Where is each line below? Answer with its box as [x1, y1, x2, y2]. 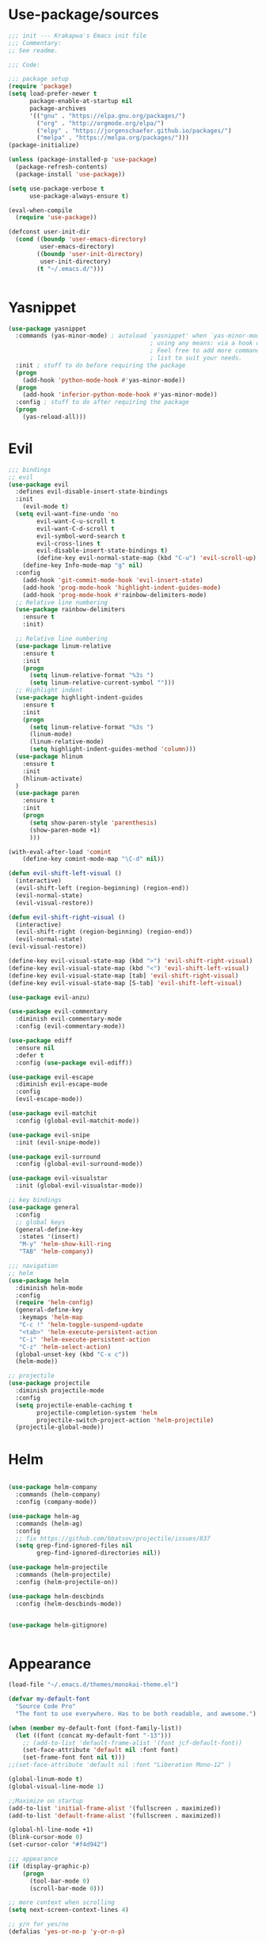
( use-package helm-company [8, 1483, 97, 1491]
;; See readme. [8, 46, 59, 55]
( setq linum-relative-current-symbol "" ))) [28, 679, 176, 687]
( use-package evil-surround [8, 1152, 101, 1161]
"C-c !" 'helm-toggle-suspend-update [18, 1321, 144, 1329]
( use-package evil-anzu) [8, 993, 90, 1001]
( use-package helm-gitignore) [8, 1621, 108, 1629]
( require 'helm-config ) [15, 1299, 93, 1307]
